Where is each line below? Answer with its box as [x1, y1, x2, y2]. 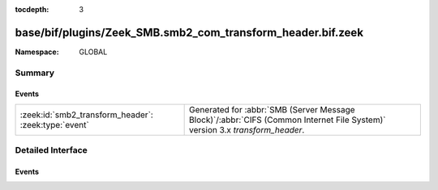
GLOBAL [79, 47, 108, 57]
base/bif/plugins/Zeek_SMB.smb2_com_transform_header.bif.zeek [15, 25, 364, 40]
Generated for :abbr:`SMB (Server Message [189, 103, 356, 115]
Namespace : [15, 47, 60, 57]
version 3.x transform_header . [189, 124, 305, 135]
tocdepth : [15, 5, 49, 14]
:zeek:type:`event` [19, 119, 89, 130]
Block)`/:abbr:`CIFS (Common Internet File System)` [189, 114, 386, 125]
